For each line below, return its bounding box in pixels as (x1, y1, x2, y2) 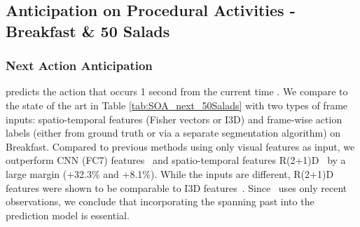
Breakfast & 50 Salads (6, 20, 170, 41)
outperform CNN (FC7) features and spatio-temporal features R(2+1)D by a (6, 153, 346, 167)
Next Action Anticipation (6, 57, 153, 74)
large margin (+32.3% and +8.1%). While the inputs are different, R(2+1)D (6, 166, 334, 181)
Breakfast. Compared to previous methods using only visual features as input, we (6, 139, 355, 153)
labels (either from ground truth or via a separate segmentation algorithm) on (6, 125, 341, 140)
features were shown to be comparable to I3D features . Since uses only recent (6, 180, 347, 195)
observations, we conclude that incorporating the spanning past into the (6, 194, 314, 209)
